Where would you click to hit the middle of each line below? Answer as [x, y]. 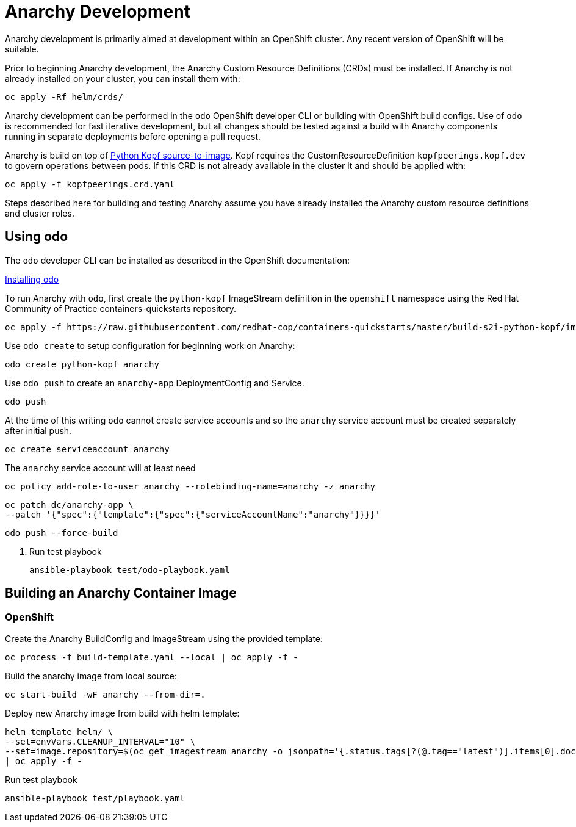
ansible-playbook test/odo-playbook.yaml [130, 570]
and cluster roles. [40, 213]
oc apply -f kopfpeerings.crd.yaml [90, 184]
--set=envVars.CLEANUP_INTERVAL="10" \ [100, 741]
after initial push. [38, 430]
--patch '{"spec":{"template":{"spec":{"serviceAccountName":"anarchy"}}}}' [193, 514]
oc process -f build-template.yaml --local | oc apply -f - [152, 657]
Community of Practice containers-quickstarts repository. [121, 308]
